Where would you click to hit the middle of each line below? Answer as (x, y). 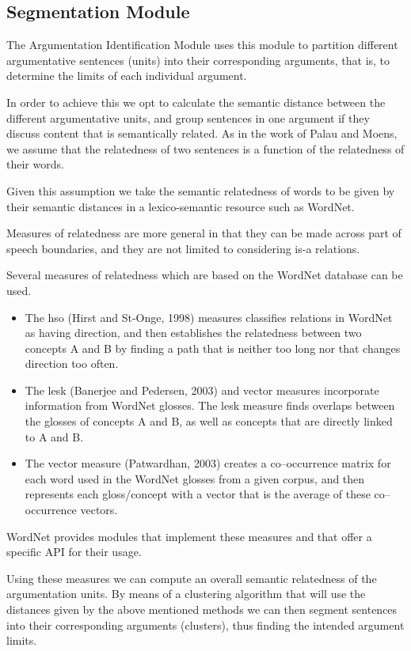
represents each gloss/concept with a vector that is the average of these (198, 494)
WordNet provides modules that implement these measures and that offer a (189, 536)
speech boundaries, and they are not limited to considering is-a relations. (183, 248)
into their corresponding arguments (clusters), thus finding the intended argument (205, 625)
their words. (35, 164)
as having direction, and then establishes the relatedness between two (193, 333)
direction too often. (72, 363)
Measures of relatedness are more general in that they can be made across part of (204, 233)
